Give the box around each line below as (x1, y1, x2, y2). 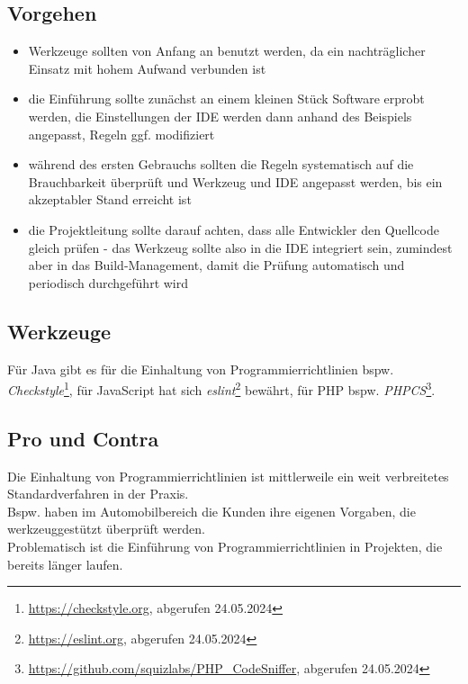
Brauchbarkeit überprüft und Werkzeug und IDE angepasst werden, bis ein (28, 172, 443, 191)
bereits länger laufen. (7, 554, 123, 573)
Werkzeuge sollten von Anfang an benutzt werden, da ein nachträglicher (28, 41, 426, 60)
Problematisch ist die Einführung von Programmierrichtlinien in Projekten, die (7, 536, 443, 555)
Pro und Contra (7, 424, 159, 452)
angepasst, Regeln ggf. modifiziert (28, 124, 215, 143)
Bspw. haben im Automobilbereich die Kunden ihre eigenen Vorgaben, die (7, 501, 416, 520)
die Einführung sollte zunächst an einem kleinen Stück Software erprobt (28, 89, 425, 108)
